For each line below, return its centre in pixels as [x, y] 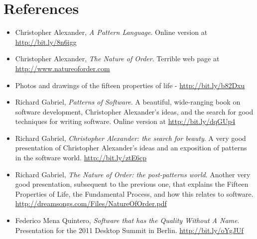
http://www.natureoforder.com [63, 68]
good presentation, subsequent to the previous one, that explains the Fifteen [132, 184]
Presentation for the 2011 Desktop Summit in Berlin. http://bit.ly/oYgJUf [129, 230]
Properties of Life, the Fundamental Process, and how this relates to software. [134, 193]
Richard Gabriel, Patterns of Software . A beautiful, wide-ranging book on [128, 102]
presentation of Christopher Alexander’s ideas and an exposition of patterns [131, 148]
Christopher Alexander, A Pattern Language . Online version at [111, 32]
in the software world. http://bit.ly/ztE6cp [81, 158]
